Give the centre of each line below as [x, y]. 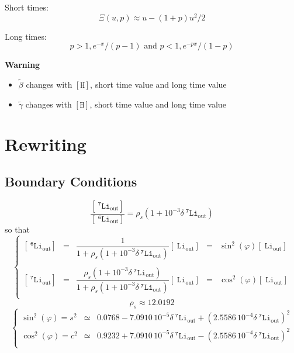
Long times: [26, 36]
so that [17, 229]
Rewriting [46, 144]
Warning [23, 65]
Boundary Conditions [71, 181]
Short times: [27, 7]
